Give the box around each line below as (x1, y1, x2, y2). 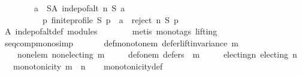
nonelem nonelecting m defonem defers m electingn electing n (17, 48, 297, 61)
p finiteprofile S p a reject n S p (42, 13, 179, 26)
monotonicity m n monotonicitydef (13, 59, 163, 72)
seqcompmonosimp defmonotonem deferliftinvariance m (4, 36, 238, 49)
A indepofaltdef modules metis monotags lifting (4, 25, 218, 37)
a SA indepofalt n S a (34, 2, 125, 14)
